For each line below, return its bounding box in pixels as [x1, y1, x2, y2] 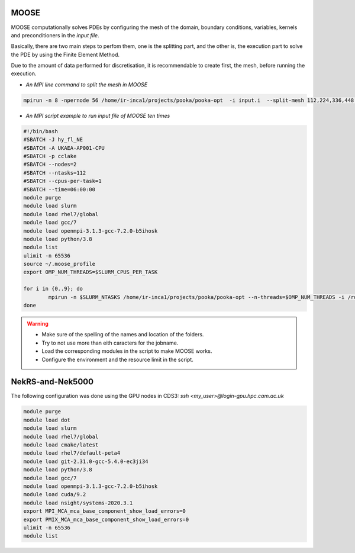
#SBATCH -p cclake [23, 153, 77, 159]
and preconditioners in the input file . [11, 31, 100, 38]
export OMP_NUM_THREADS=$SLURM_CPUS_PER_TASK [23, 269, 158, 275]
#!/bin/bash [23, 128, 59, 134]
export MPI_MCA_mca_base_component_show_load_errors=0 [23, 508, 186, 515]
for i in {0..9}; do [23, 285, 83, 292]
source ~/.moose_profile [23, 261, 96, 268]
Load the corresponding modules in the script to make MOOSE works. [41, 348, 212, 355]
